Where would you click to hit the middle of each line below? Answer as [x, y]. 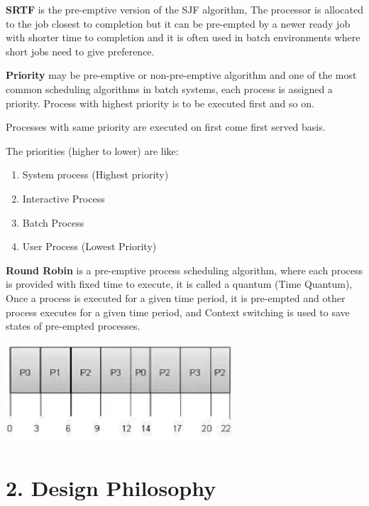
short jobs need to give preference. [80, 51]
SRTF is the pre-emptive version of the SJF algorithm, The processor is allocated [184, 9]
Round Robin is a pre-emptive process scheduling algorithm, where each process [184, 270]
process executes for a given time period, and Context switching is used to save [178, 312]
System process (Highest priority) [95, 174]
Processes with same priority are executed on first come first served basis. [166, 127]
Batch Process [53, 222]
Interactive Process [64, 198]
